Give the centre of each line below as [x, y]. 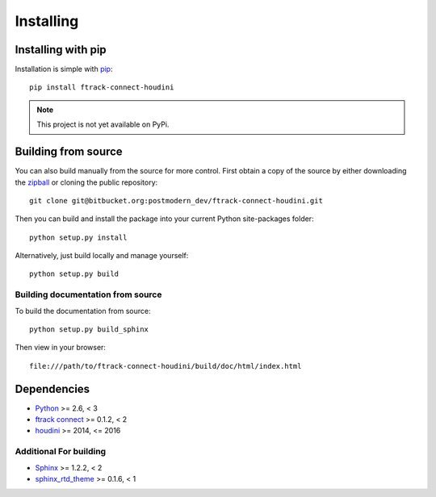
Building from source [69, 152]
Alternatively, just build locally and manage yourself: [102, 256]
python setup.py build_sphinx [89, 330]
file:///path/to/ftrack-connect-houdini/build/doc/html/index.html [166, 366]
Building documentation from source [88, 294]
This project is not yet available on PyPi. [103, 124]
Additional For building [61, 452]
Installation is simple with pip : [64, 69]
